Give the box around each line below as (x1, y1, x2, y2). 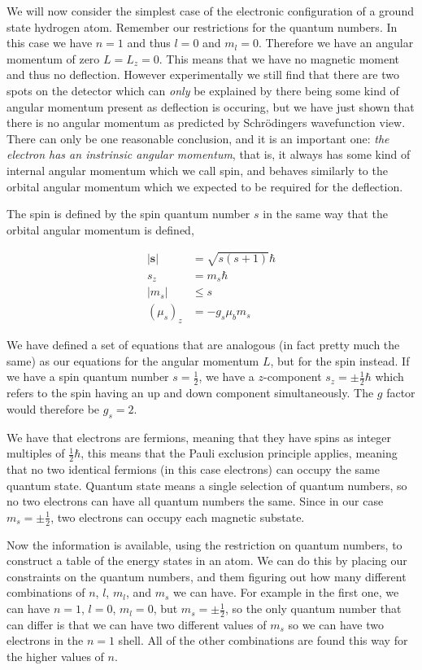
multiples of (7, 444, 65, 462)
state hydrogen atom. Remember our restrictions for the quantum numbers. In (7, 18, 398, 35)
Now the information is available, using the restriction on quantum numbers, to (7, 536, 402, 553)
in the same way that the (263, 205, 388, 222)
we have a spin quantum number (7, 368, 169, 385)
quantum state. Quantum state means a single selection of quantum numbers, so (7, 476, 407, 493)
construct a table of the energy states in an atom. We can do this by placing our (7, 552, 407, 569)
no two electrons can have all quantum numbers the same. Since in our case (7, 493, 384, 510)
